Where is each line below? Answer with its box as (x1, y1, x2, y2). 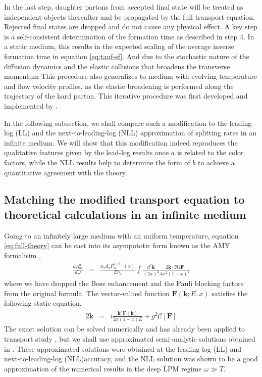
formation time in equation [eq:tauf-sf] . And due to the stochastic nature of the (4, 51, 249, 61)
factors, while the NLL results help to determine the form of (4, 157, 190, 167)
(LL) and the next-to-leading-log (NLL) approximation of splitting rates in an (15, 127, 256, 138)
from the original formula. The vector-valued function (4, 288, 170, 298)
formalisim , (4, 250, 41, 260)
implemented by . (4, 100, 58, 111)
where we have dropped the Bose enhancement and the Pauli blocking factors (4, 278, 244, 289)
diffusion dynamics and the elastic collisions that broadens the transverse (4, 61, 230, 71)
